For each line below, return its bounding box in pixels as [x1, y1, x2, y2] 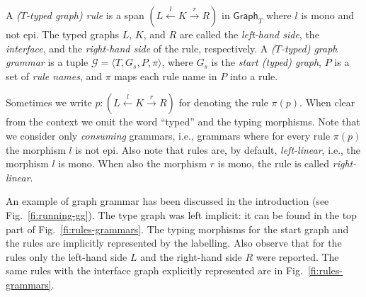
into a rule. [229, 68, 278, 83]
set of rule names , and [6, 68, 103, 83]
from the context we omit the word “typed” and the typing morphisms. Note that [6, 114, 360, 129]
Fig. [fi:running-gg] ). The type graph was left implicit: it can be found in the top [6, 207, 357, 222]
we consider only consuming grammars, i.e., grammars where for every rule [6, 128, 331, 142]
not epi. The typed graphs [6, 27, 119, 41]
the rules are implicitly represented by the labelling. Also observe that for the [6, 235, 342, 250]
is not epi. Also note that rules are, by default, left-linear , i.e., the [75, 142, 361, 157]
